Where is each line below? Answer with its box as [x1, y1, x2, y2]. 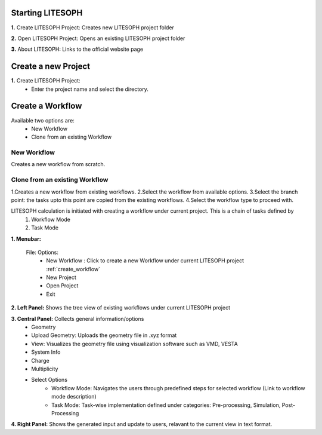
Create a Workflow [11, 101, 82, 111]
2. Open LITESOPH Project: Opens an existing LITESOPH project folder [11, 35, 185, 42]
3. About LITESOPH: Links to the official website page [11, 45, 143, 53]
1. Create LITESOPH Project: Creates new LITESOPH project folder [11, 24, 174, 31]
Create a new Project [11, 62, 91, 72]
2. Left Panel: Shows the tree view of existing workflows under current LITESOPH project [11, 304, 231, 311]
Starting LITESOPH [11, 8, 83, 18]
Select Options [31, 376, 68, 384]
